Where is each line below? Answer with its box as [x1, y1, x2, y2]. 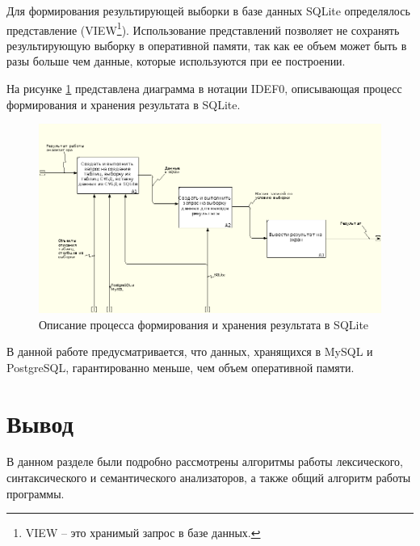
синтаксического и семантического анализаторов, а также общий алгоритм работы [6, 469, 411, 486]
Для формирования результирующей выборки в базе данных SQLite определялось [6, 2, 410, 19]
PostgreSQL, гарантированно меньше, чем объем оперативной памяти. [6, 358, 355, 375]
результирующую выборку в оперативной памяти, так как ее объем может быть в [6, 36, 407, 53]
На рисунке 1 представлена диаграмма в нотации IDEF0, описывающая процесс [6, 80, 402, 97]
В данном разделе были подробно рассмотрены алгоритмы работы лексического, [6, 453, 403, 470]
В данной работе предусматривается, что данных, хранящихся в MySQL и [6, 343, 373, 360]
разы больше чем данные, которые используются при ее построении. [6, 53, 346, 70]
